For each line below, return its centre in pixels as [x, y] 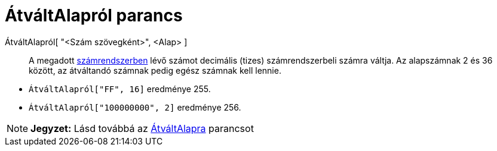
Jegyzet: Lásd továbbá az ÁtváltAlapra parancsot [142, 128]
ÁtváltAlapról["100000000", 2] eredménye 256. [135, 107]
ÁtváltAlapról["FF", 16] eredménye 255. [120, 89]
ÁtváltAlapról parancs [94, 15]
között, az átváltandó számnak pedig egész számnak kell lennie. [155, 70]
